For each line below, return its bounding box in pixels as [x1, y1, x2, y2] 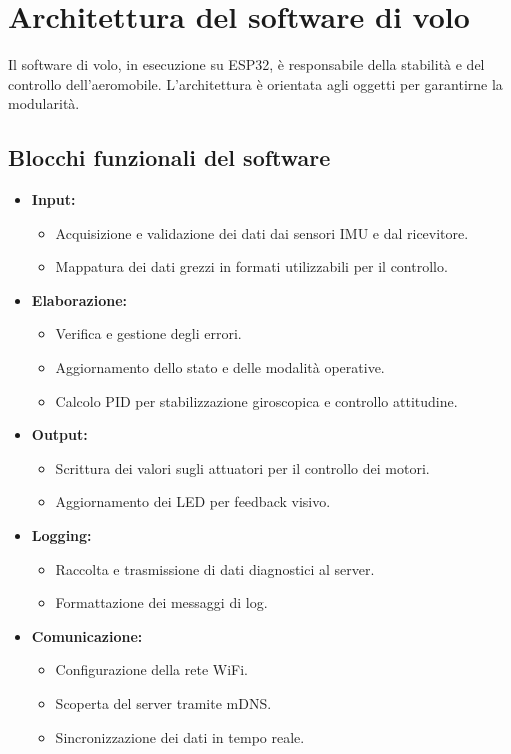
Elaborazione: [31, 289, 128, 310]
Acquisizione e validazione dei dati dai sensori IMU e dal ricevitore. [55, 222, 469, 243]
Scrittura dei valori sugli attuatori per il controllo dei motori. [55, 457, 430, 478]
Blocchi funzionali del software [8, 142, 331, 173]
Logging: [31, 525, 92, 546]
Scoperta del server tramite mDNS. [55, 693, 272, 714]
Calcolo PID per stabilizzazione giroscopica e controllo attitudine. [55, 390, 458, 411]
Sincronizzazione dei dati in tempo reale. [55, 726, 305, 747]
